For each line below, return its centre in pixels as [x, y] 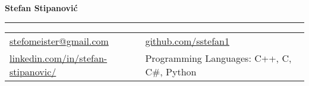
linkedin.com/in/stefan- [59, 58]
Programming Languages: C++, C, [218, 58]
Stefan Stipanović [41, 8]
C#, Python [171, 71]
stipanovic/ [33, 71]
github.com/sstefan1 [187, 41]
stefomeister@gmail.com [59, 41]
